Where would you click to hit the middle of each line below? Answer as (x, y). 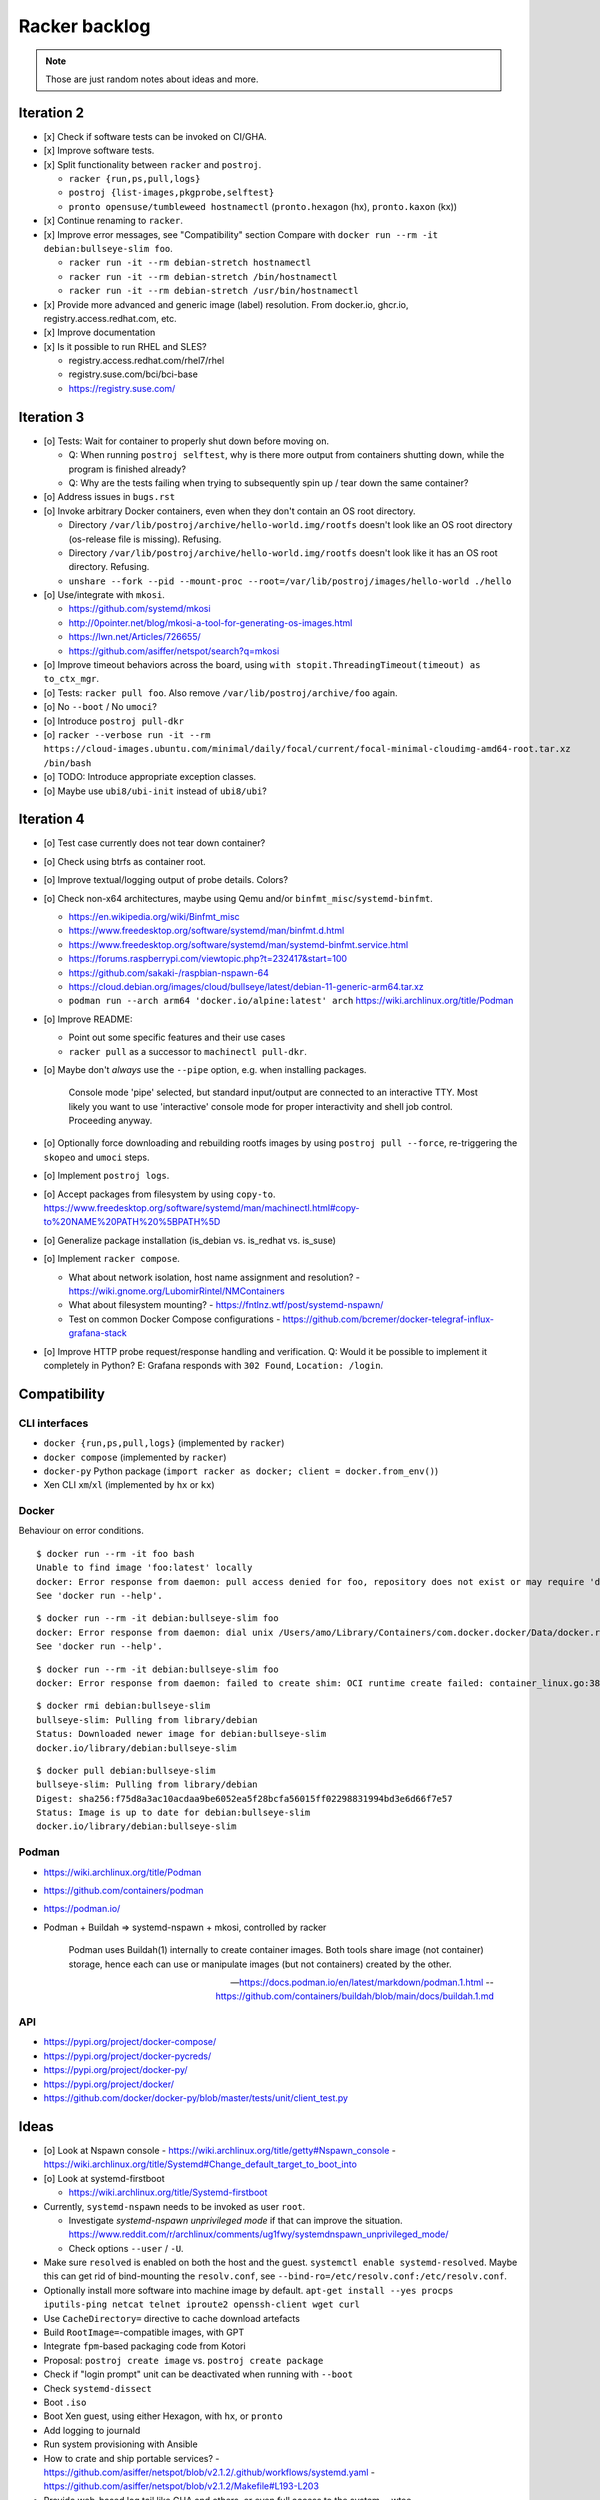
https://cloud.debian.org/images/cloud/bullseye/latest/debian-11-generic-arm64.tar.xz (246, 986)
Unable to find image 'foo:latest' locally (144, 1568)
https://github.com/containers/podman (123, 1890)
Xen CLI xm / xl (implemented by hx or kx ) (129, 1485)
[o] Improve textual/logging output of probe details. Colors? (166, 880)
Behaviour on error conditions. (81, 1531)
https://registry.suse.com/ (122, 388)
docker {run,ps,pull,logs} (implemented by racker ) (164, 1443)
